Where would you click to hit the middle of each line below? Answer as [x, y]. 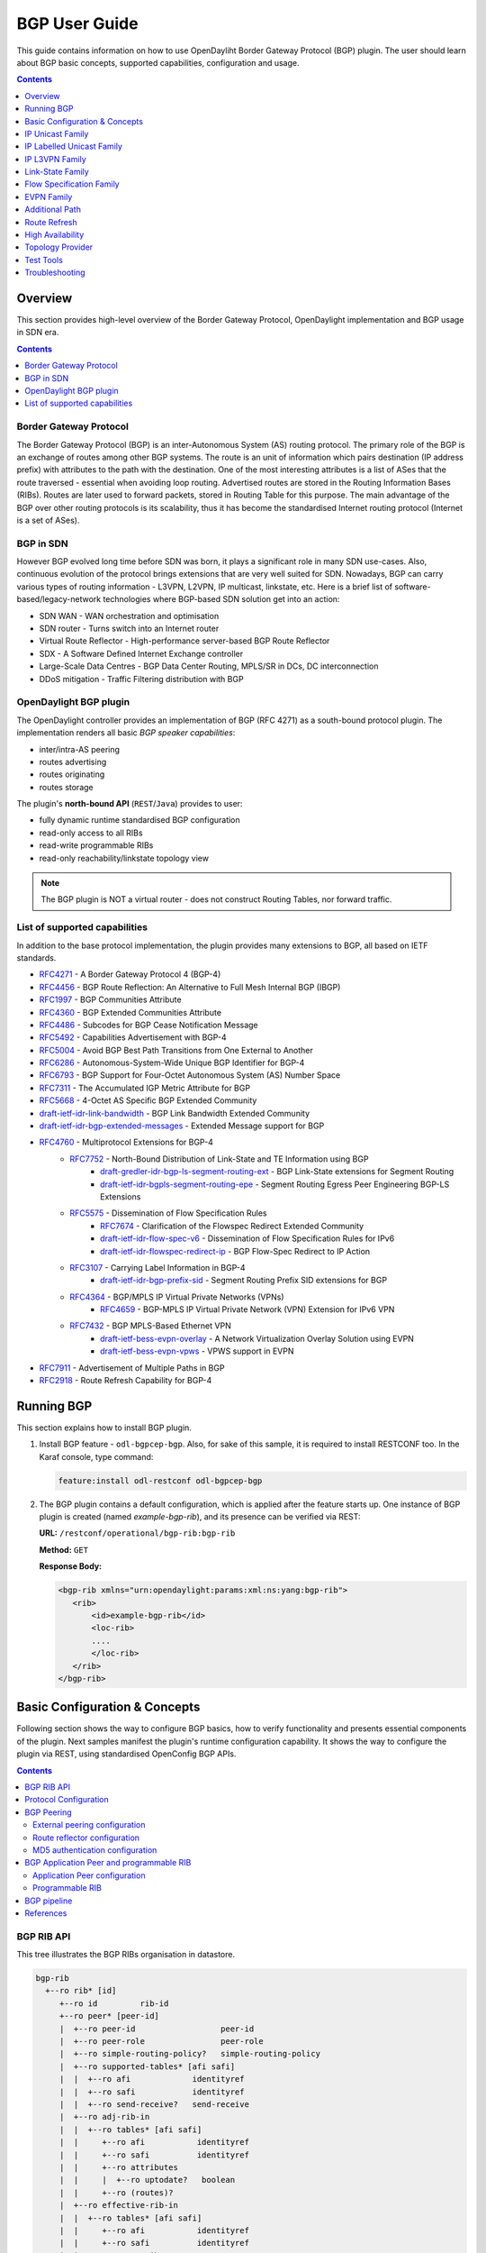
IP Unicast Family [57, 133]
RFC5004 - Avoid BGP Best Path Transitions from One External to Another [176, 1050]
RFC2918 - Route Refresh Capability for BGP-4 [126, 1381]
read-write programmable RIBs [96, 845]
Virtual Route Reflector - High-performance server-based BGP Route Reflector [184, 641]
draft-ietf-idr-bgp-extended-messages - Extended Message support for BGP [182, 1126]
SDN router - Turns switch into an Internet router [129, 629]
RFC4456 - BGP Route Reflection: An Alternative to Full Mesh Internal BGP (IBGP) [190, 987]
